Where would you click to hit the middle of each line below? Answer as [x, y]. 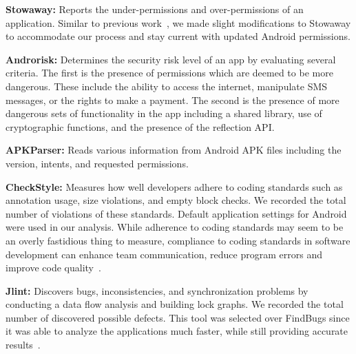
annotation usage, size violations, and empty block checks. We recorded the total [176, 200]
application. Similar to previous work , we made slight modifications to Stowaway [178, 22]
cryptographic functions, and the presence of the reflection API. [140, 126]
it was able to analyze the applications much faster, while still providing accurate [177, 331]
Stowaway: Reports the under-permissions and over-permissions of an [155, 9]
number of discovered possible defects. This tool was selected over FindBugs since [178, 317]
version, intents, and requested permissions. [97, 163]
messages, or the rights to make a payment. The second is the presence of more [172, 100]
